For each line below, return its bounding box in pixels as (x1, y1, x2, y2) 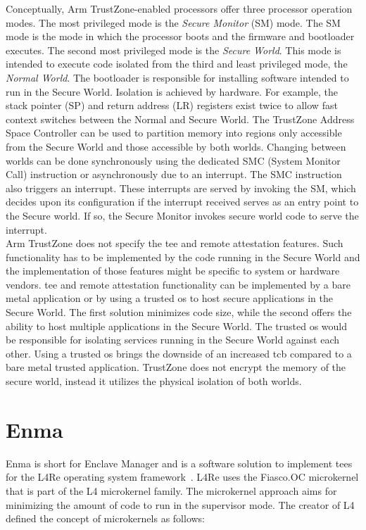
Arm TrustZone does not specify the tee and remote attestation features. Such (6, 236, 343, 251)
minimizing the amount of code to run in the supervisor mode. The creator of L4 (6, 497, 355, 512)
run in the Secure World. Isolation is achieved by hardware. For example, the (6, 84, 338, 99)
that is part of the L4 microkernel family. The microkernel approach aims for (6, 483, 337, 498)
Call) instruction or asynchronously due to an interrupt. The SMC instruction (6, 167, 342, 182)
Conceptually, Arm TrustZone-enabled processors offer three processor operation (6, 1, 353, 15)
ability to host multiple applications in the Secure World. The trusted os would (6, 318, 348, 333)
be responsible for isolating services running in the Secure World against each (6, 332, 339, 347)
